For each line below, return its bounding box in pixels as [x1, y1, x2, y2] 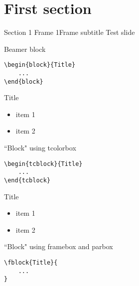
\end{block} [4, 78, 43, 85]
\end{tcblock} [4, 176, 51, 184]
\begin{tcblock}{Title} [4, 160, 83, 167]
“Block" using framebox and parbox [4, 241, 113, 252]
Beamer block [4, 43, 46, 54]
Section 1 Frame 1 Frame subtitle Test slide [4, 27, 135, 37]
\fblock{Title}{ [4, 259, 58, 266]
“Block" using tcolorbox [4, 143, 76, 153]
